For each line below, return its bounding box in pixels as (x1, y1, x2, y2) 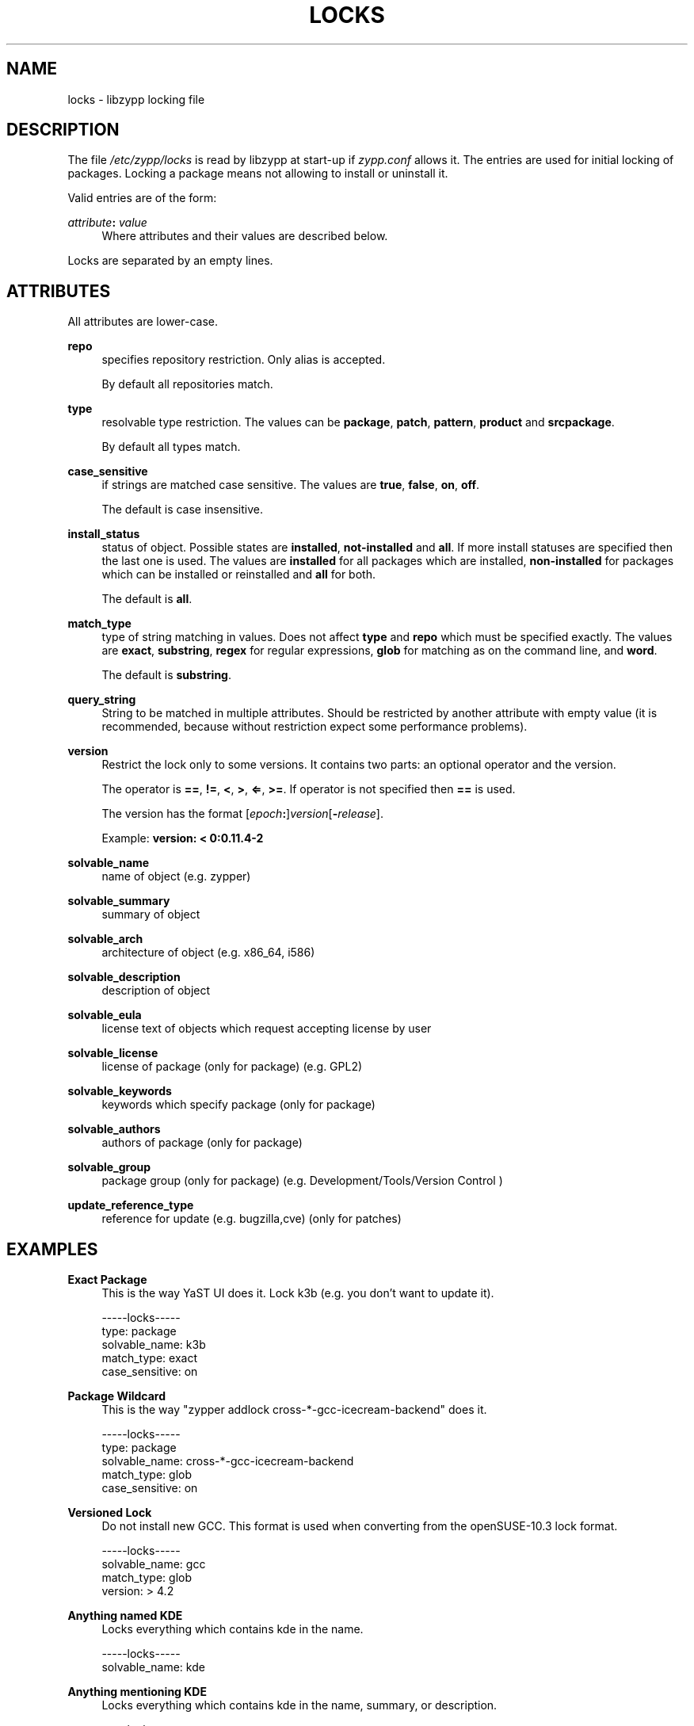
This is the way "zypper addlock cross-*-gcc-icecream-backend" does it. (101, 1403, 487, 1417)
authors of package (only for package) (101, 1136, 303, 1150)
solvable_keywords (67, 1084, 172, 1098)
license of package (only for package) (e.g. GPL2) (101, 1060, 363, 1074)
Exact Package (67, 1273, 147, 1287)
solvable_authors (67, 1122, 161, 1136)
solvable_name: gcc (101, 1557, 206, 1571)
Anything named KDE (67, 1609, 183, 1623)
